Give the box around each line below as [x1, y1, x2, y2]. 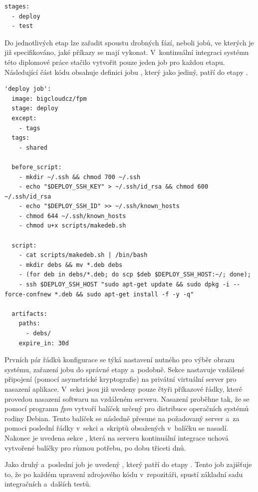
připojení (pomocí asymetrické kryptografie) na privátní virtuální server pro [4, 374, 237, 384]
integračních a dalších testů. [4, 479, 91, 489]
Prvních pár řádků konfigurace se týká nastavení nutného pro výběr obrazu [4, 354, 235, 365]
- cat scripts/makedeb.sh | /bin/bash [18, 251, 148, 259]
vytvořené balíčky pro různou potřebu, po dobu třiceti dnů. [4, 442, 186, 453]
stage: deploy [11, 105, 58, 112]
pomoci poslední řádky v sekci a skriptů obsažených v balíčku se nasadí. [4, 423, 229, 433]
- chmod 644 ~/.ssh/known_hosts [18, 212, 126, 220]
